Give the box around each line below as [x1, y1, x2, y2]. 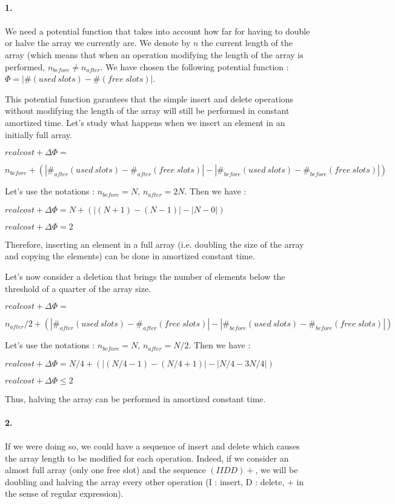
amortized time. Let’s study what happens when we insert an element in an [5, 116, 285, 128]
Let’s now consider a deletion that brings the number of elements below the [5, 270, 285, 282]
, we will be [255, 463, 298, 476]
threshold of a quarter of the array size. [5, 282, 151, 294]
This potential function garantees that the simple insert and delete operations [5, 92, 294, 105]
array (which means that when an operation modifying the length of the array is [5, 48, 304, 61]
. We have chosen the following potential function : [100, 60, 289, 73]
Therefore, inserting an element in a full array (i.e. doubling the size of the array [5, 237, 304, 250]
